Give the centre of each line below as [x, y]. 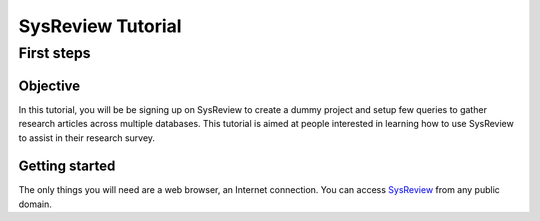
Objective [49, 85]
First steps [54, 53]
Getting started [67, 166]
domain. [35, 204]
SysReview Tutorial [100, 26]
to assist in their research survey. [86, 137]
